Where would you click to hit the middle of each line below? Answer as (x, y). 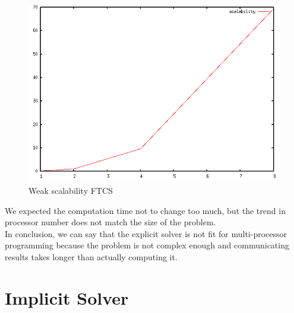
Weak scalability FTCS (71, 191)
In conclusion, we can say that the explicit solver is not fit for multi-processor (146, 233)
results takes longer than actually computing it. (91, 257)
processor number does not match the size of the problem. (110, 222)
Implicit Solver (67, 297)
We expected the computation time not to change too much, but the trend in (145, 210)
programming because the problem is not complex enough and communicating (147, 245)
